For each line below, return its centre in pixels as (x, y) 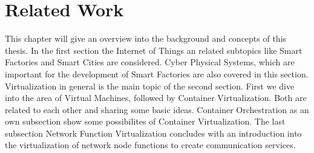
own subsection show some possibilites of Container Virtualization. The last (145, 121)
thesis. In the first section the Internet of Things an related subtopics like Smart (154, 50)
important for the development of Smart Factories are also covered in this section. (157, 73)
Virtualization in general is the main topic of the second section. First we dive (150, 86)
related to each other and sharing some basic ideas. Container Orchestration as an (157, 109)
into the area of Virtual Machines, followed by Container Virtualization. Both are (156, 98)
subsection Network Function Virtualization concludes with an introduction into (153, 133)
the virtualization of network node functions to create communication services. (150, 145)
